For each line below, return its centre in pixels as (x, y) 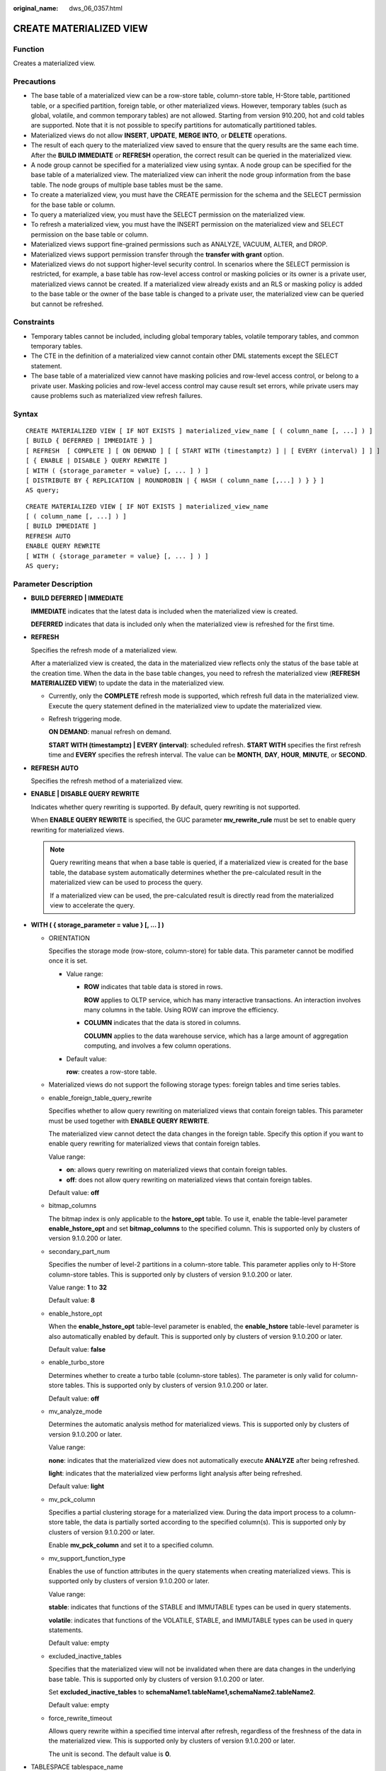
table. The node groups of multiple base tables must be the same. (127, 185)
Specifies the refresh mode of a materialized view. (104, 650)
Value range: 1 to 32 (78, 1288)
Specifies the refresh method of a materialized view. (107, 781)
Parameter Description (53, 584)
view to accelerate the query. (92, 905)
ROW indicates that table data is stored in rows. (153, 987)
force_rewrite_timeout (80, 1718)
